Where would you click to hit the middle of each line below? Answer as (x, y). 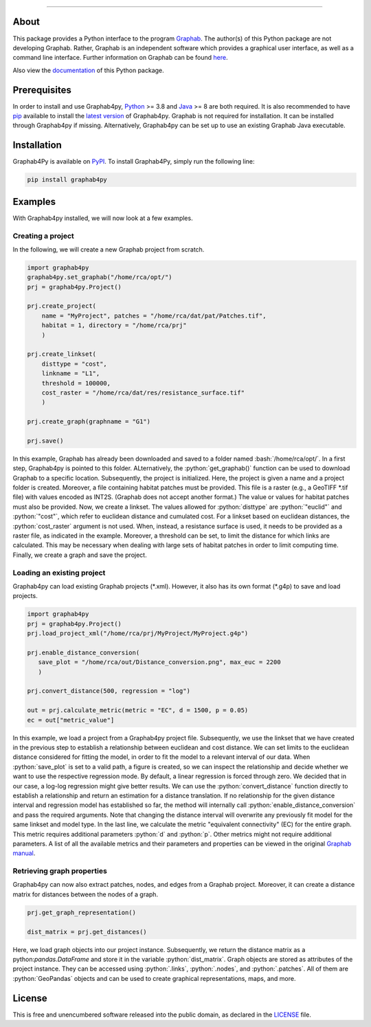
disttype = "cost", (75, 364)
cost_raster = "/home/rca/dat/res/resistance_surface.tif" (143, 393)
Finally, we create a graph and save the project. (80, 555)
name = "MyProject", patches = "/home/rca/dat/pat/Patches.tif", (154, 316)
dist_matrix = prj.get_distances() (87, 932)
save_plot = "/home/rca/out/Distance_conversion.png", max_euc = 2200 (159, 662)
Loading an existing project (59, 573)
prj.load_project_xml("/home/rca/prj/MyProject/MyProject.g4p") (138, 633)
